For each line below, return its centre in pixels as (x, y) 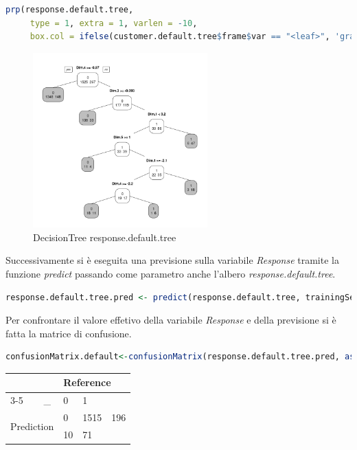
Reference (87, 382)
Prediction (32, 426)
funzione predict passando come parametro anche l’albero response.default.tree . (171, 273)
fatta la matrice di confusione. (69, 333)
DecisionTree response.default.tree (105, 237)
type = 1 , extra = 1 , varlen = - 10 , (114, 23)
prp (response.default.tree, (70, 10)
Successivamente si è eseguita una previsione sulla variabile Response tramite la (172, 260)
